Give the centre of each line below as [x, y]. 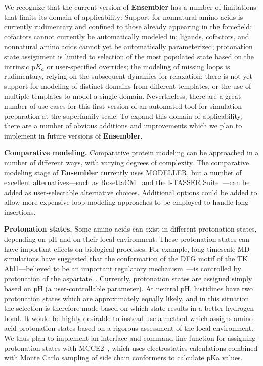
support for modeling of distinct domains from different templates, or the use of [128, 86]
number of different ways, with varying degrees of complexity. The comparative [127, 162]
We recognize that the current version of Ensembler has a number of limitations [130, 7]
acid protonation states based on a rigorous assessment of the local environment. [129, 328]
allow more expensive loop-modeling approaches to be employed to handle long [126, 202]
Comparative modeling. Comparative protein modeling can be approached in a [131, 152]
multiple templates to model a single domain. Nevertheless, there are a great [123, 96]
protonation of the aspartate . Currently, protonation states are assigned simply [128, 278]
